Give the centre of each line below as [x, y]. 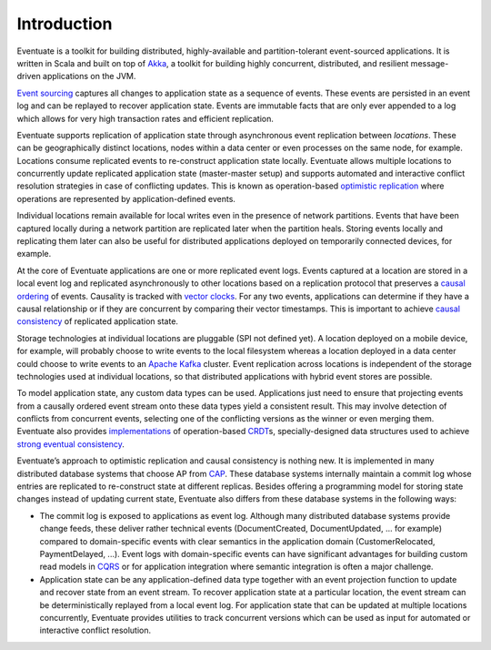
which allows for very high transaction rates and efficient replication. [145, 118]
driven [29, 76]
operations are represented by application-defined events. [126, 198]
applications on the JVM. [89, 76]
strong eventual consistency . [70, 444]
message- [430, 63]
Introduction [65, 24]
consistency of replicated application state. [98, 321]
